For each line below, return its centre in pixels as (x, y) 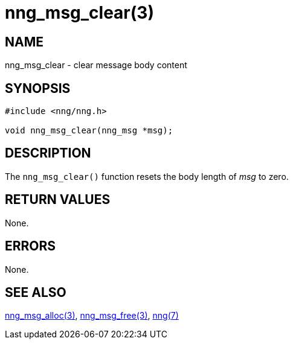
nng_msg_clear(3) (79, 13)
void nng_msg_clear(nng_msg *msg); (89, 131)
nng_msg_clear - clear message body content (96, 65)
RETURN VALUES (58, 200)
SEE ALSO (36, 292)
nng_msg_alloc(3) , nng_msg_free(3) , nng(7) (92, 316)
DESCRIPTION (48, 153)
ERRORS (31, 246)
